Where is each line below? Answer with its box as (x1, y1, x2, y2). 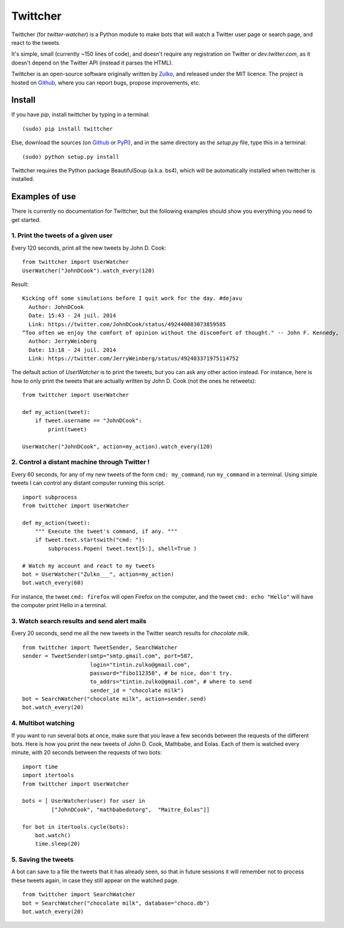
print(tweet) (48, 426, 87, 432)
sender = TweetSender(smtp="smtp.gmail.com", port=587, (22, 653, 194, 659)
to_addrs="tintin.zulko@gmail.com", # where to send (90, 678, 252, 685)
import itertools (22, 772, 74, 779)
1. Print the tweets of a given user (11, 231, 113, 240)
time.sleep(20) (34, 840, 81, 848)
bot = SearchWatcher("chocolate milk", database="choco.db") (22, 899, 210, 907)
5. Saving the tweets (11, 856, 74, 864)
